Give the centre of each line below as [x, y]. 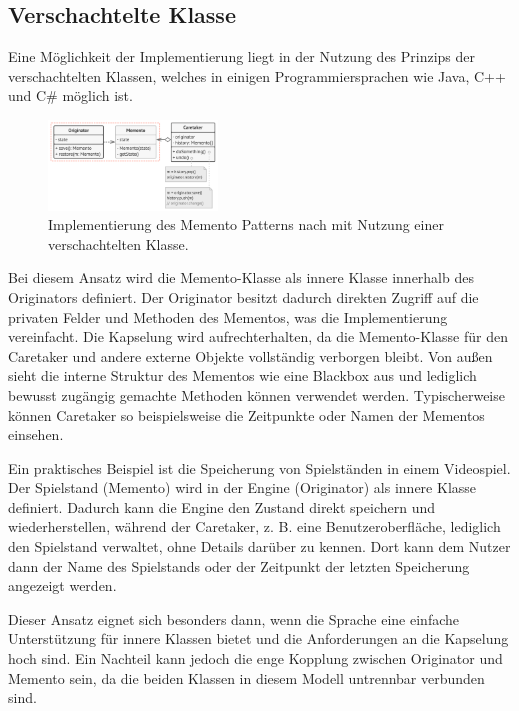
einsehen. [36, 434]
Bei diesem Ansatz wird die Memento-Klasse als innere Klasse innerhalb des [241, 277]
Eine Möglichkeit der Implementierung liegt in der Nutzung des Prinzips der [242, 56]
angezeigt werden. [62, 585]
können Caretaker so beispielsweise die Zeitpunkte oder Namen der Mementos [246, 414]
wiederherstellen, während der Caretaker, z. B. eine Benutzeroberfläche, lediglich [254, 526]
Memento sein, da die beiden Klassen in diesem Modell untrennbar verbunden [246, 677]
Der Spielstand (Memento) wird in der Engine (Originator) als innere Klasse [242, 487]
